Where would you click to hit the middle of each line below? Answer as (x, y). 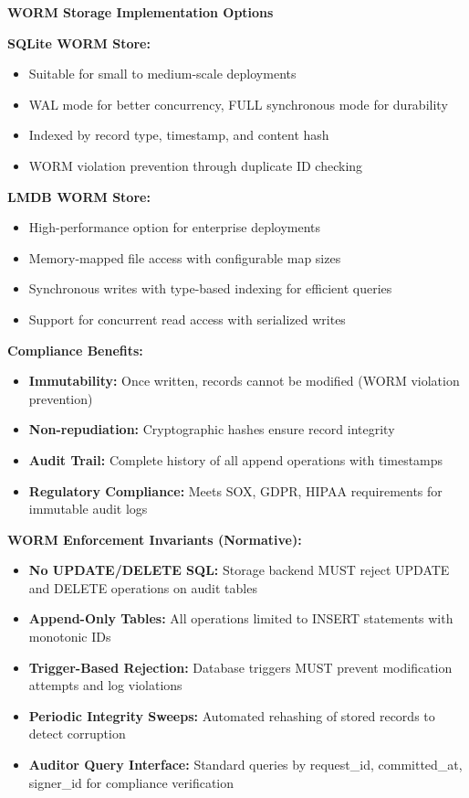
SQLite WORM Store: (79, 43)
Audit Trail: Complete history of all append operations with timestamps (236, 459)
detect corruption (77, 734)
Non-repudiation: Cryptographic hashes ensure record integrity (212, 429)
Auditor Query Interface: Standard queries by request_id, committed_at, (245, 765)
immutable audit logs (88, 509)
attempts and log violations (105, 685)
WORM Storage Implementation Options (141, 12)
